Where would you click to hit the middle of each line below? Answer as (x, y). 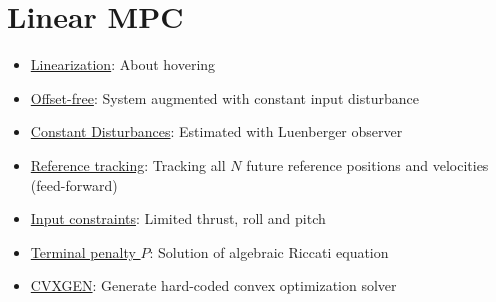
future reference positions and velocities (367, 164)
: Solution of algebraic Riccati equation (269, 251)
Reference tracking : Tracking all (128, 164)
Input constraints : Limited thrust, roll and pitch (178, 218)
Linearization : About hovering (123, 64)
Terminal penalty (83, 251)
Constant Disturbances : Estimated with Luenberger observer (216, 131)
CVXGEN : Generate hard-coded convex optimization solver (213, 285)
